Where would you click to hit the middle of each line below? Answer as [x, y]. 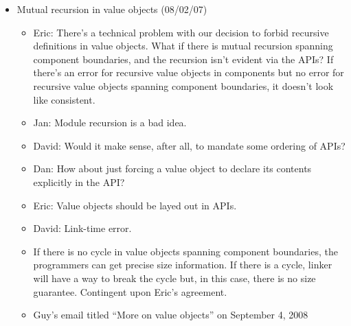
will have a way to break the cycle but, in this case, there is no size [174, 278]
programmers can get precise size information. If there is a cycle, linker [183, 265]
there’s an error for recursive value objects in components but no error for [189, 72]
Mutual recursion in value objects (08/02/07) [112, 9]
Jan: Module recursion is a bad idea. [110, 123]
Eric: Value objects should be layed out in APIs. [135, 205]
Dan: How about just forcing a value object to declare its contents [172, 168]
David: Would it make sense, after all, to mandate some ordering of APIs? [189, 145]
